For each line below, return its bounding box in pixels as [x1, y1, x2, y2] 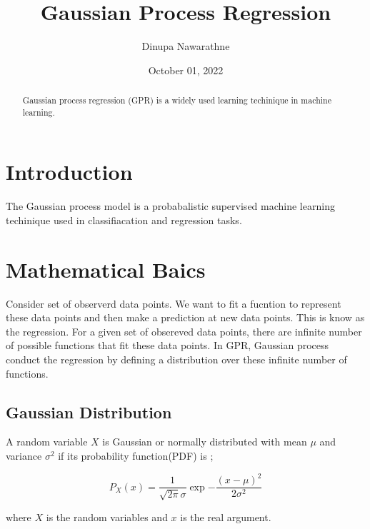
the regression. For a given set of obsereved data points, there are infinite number [6, 323, 362, 338]
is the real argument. [180, 509, 271, 524]
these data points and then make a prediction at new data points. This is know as [6, 310, 365, 325]
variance [6, 448, 42, 463]
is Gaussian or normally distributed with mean [102, 434, 307, 449]
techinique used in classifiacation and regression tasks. [6, 212, 242, 227]
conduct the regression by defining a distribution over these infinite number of [6, 352, 347, 367]
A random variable [6, 434, 88, 449]
